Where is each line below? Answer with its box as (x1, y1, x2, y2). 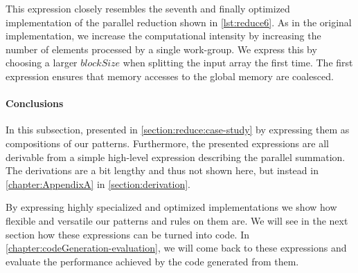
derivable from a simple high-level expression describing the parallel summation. (6, 149, 346, 164)
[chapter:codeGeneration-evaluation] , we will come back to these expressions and (6, 241, 347, 255)
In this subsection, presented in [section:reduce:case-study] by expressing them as (6, 122, 350, 137)
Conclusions (6, 96, 64, 111)
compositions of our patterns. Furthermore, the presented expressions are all (6, 135, 329, 150)
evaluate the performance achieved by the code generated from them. (6, 254, 299, 268)
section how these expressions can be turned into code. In (6, 227, 249, 241)
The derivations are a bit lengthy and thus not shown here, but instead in (6, 163, 319, 178)
